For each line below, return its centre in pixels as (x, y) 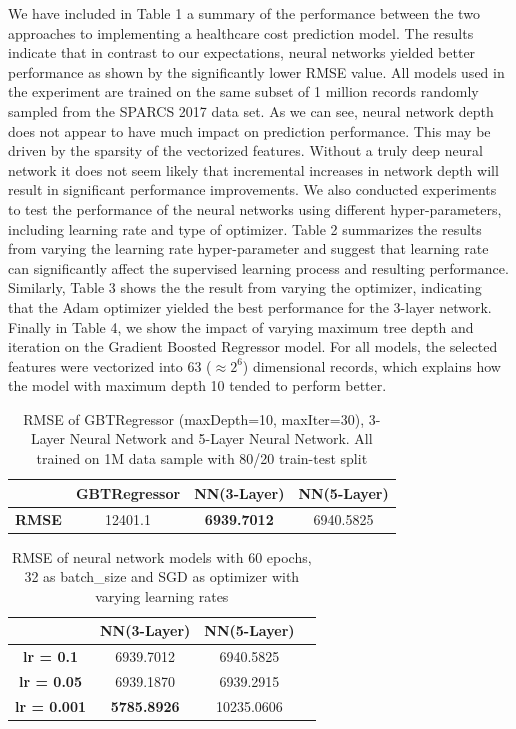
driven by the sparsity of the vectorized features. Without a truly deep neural (245, 150)
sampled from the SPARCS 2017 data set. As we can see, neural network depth (251, 110)
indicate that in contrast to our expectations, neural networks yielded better (242, 52)
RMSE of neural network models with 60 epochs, (161, 556)
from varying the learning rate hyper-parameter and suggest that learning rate (248, 248)
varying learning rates (162, 595)
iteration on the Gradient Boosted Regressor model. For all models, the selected (253, 346)
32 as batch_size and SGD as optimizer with (162, 576)
